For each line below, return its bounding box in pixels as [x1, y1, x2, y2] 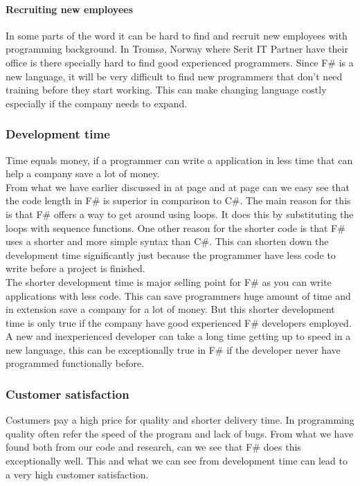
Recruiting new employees [6, 1, 134, 16]
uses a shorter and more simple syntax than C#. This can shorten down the [6, 234, 329, 249]
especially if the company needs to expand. [6, 96, 188, 110]
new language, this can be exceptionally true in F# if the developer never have [6, 342, 341, 357]
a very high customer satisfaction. [6, 467, 149, 481]
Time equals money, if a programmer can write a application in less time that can [6, 152, 353, 167]
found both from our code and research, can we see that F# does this [6, 440, 301, 454]
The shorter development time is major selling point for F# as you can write [6, 274, 332, 289]
